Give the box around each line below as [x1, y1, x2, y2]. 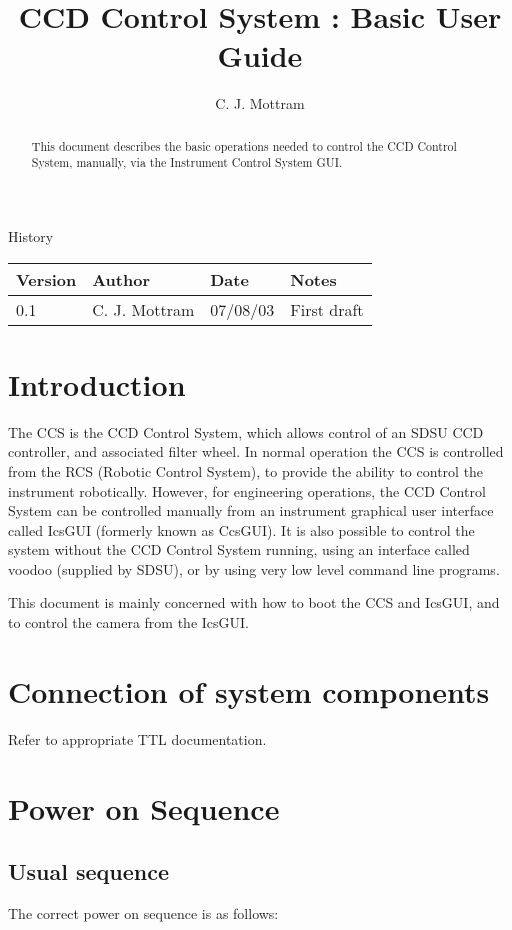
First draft [290, 297, 364, 321]
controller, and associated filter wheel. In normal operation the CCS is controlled [8, 441, 504, 462]
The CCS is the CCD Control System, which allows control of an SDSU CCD [8, 421, 484, 442]
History [8, 226, 54, 247]
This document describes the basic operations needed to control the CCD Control [31, 137, 457, 154]
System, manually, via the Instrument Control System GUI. [31, 154, 343, 171]
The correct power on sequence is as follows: [8, 902, 279, 923]
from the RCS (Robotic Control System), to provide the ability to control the [8, 460, 484, 481]
